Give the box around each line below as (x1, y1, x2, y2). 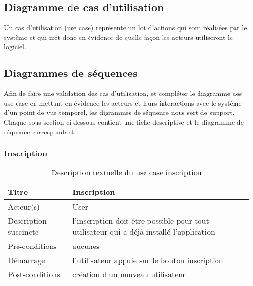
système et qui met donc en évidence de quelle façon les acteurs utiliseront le (4, 32, 233, 42)
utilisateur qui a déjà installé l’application (72, 226, 215, 238)
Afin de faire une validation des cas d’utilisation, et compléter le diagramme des (4, 88, 242, 98)
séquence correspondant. (4, 126, 76, 136)
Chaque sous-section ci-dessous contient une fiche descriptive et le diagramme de (4, 116, 244, 127)
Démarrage (8, 254, 45, 266)
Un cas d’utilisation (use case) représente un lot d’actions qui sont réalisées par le (4, 22, 247, 33)
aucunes (72, 240, 100, 252)
